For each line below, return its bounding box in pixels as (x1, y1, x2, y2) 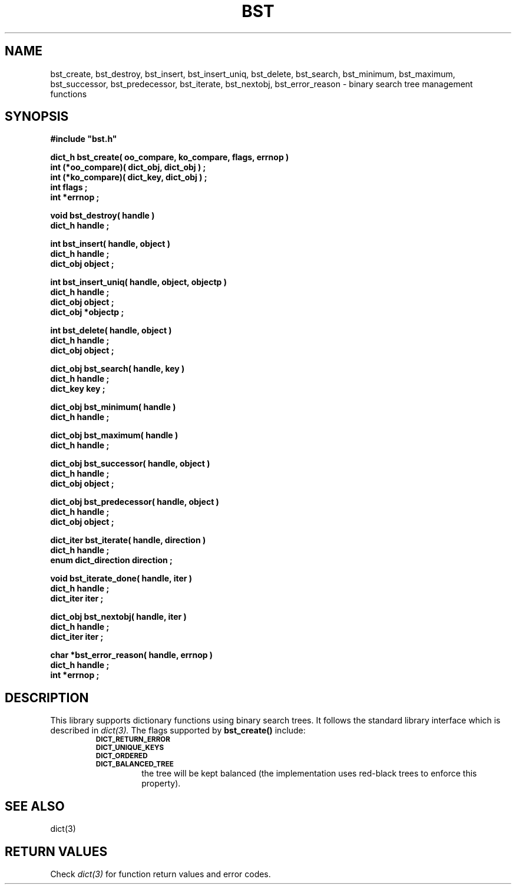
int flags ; (50, 182, 88, 193)
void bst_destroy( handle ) (50, 210, 155, 221)
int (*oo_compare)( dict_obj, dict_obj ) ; (50, 162, 206, 173)
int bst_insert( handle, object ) (50, 239, 170, 249)
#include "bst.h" (50, 134, 117, 144)
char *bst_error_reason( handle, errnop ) (50, 650, 213, 660)
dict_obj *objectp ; (50, 307, 124, 318)
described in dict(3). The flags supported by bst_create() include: (50, 725, 306, 736)
